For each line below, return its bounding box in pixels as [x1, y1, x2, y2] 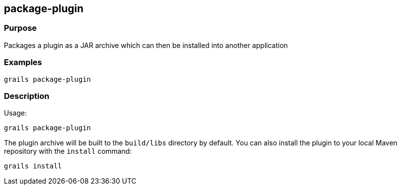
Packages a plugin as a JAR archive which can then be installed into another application [4, 41, 288, 49]
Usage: [4, 109, 27, 118]
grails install [4, 162, 62, 170]
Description [4, 91, 50, 101]
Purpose [4, 23, 37, 33]
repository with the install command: [4, 147, 132, 156]
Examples [4, 57, 42, 68]
